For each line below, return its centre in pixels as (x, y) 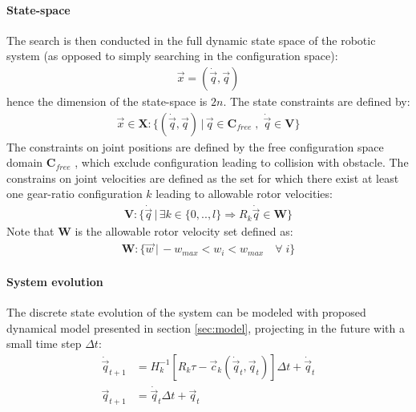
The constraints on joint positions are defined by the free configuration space (195, 146)
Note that (30, 231)
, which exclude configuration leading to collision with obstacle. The (242, 162)
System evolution (55, 281)
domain (25, 162)
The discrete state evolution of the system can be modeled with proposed (186, 312)
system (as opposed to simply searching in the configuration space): (172, 56)
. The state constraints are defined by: (317, 101)
